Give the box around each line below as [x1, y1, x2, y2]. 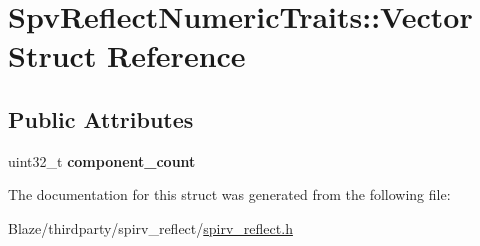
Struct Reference [8, 35, 246, 76]
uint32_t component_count [8, 150, 196, 171]
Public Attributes [8, 103, 194, 134]
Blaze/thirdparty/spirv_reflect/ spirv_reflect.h [8, 217, 293, 238]
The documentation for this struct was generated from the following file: [8, 184, 451, 205]
